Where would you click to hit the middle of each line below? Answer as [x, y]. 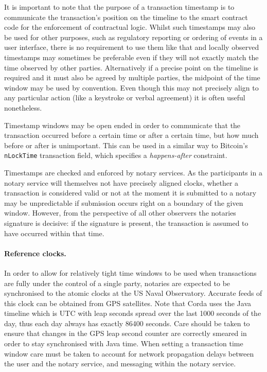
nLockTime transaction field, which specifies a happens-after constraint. [116, 155]
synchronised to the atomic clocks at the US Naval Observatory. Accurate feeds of [133, 293]
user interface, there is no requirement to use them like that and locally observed [132, 47]
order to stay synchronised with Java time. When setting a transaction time [124, 343]
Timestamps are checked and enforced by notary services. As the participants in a [133, 172]
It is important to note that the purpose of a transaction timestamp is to [119, 7]
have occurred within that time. [54, 233]
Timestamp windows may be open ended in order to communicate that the [122, 125]
